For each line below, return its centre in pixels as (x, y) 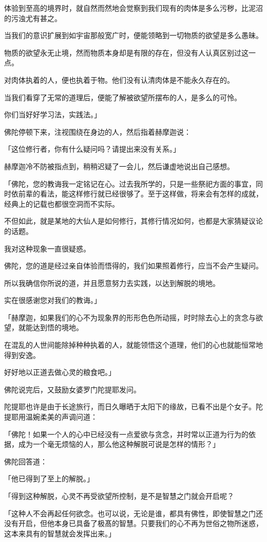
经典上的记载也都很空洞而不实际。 (62, 203)
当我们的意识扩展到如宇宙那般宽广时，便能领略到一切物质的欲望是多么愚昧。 (133, 35)
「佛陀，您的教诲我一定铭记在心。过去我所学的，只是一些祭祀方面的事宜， (130, 183)
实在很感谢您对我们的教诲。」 (53, 300)
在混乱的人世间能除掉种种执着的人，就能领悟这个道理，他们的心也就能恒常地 (133, 345)
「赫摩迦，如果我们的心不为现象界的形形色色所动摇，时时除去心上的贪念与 (130, 317)
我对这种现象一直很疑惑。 (47, 248)
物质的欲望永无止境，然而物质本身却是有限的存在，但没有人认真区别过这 (126, 52)
